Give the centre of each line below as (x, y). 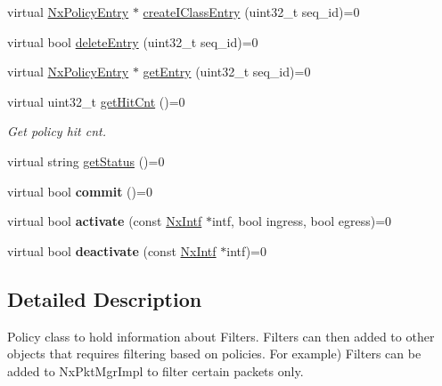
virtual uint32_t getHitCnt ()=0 (96, 101)
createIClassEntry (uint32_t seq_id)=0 (251, 12)
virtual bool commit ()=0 (80, 191)
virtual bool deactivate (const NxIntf (112, 250)
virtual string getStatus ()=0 (86, 161)
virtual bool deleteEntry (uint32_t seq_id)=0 (133, 41)
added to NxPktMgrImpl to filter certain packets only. (156, 370)
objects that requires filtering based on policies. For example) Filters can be (214, 354)
